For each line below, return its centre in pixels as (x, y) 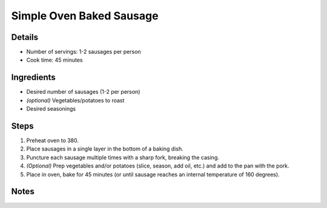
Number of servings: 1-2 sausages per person (84, 52)
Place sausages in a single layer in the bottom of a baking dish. (105, 149)
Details (25, 37)
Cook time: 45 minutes (54, 60)
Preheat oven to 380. (52, 141)
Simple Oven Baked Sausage (85, 16)
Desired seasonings (51, 109)
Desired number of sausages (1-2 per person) (83, 92)
